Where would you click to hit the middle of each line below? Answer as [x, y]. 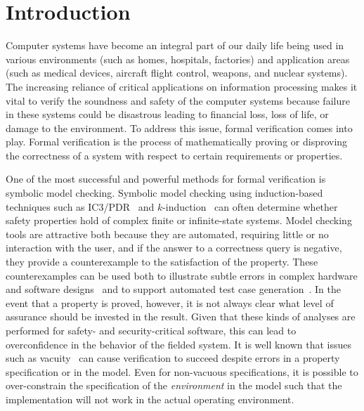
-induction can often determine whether [250, 206]
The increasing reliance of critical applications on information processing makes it [182, 86]
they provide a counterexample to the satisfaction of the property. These [162, 262]
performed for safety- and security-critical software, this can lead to [151, 330]
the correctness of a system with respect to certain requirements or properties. [174, 155]
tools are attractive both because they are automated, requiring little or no [167, 234]
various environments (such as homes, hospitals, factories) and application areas [178, 59]
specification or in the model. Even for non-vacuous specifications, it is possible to [182, 371]
